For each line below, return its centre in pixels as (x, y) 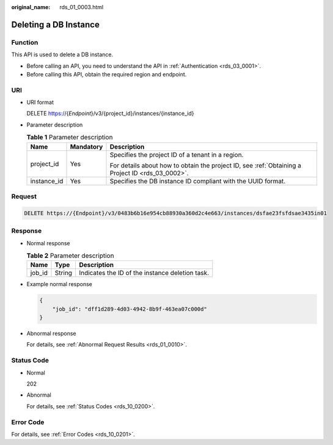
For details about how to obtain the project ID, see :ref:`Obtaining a (206, 165)
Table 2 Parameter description (70, 256)
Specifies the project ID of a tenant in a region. (177, 155)
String (64, 273)
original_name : (31, 7)
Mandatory (86, 147)
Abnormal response (51, 334)
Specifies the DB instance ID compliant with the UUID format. (198, 181)
